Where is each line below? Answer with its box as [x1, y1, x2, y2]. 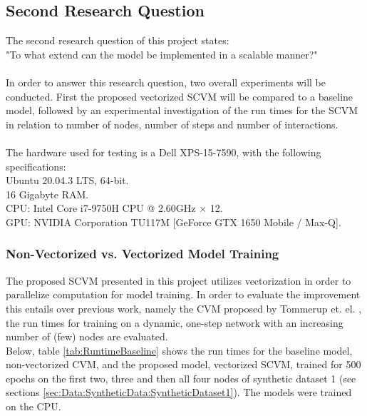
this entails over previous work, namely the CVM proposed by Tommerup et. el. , [6, 300, 362, 315]
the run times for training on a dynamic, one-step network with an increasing [6, 315, 343, 330]
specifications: [6, 158, 66, 173]
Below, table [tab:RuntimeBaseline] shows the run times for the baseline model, [6, 343, 353, 357]
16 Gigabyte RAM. [6, 186, 89, 201]
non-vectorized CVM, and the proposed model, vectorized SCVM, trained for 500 [6, 357, 361, 372]
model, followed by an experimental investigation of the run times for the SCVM [6, 103, 358, 118]
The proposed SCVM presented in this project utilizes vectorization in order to [6, 273, 351, 288]
